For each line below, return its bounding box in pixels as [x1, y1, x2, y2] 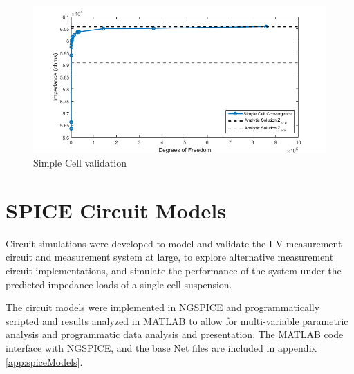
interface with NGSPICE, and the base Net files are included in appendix [6, 341, 317, 355]
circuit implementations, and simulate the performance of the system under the [6, 263, 342, 278]
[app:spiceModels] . [6, 354, 83, 368]
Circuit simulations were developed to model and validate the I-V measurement [6, 236, 342, 250]
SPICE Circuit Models [6, 196, 226, 224]
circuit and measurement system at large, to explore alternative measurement [6, 250, 334, 264]
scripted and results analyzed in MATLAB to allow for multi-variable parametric [6, 313, 348, 328]
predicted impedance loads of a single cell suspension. [6, 277, 232, 291]
